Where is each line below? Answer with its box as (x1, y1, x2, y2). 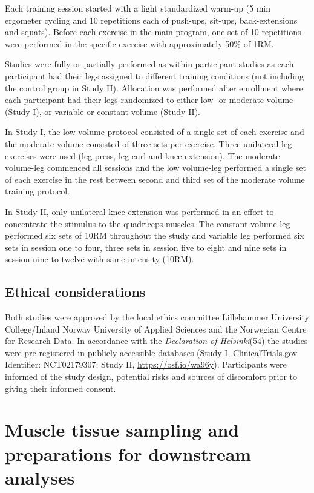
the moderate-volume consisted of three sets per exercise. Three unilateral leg (5, 137, 292, 150)
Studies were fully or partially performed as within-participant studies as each (5, 58, 294, 70)
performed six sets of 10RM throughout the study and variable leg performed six (5, 229, 304, 242)
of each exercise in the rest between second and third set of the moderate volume (5, 173, 305, 185)
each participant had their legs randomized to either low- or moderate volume (5, 93, 293, 106)
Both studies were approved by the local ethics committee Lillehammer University (5, 311, 309, 323)
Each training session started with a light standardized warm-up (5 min (5, 2, 271, 14)
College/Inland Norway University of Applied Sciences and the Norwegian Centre (5, 322, 307, 335)
